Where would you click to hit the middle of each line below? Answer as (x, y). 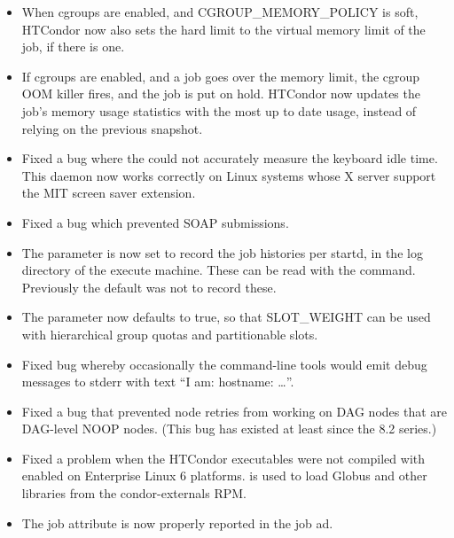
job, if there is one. (73, 47)
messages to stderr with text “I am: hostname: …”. (158, 382)
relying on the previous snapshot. (112, 128)
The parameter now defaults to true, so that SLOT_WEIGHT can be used (226, 317)
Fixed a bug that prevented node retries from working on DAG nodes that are (235, 411)
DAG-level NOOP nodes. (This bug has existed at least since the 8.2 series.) (229, 429)
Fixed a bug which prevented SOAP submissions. (155, 222)
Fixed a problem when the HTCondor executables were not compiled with (223, 458)
